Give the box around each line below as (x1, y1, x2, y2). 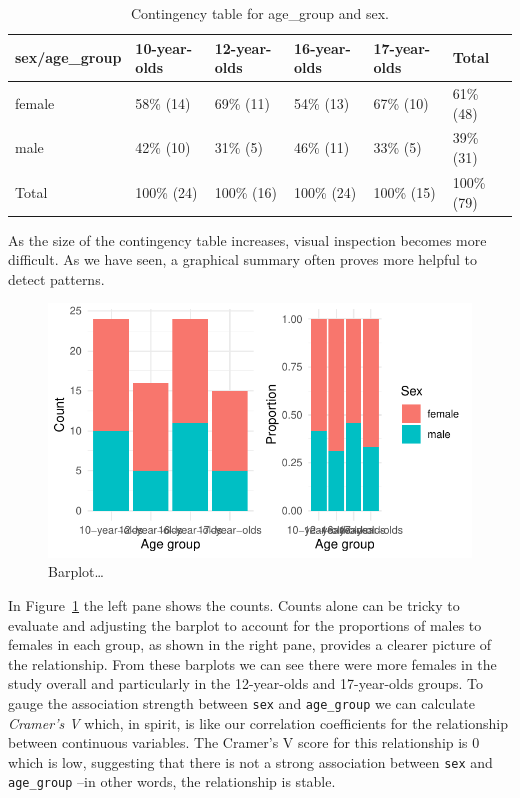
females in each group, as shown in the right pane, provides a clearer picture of (8, 634, 492, 655)
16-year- (294, 37, 351, 58)
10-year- (135, 37, 193, 58)
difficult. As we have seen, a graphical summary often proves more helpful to (8, 249, 478, 270)
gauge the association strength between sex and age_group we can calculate (8, 692, 475, 713)
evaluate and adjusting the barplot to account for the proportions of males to (8, 614, 482, 635)
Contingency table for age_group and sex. (130, 3, 389, 23)
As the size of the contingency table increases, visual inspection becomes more (8, 229, 487, 250)
